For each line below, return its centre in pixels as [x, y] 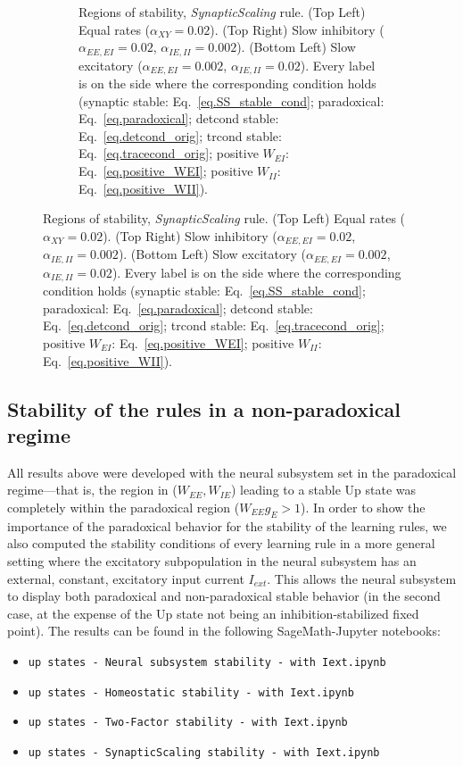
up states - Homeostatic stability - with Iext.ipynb [191, 692]
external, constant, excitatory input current [126, 578]
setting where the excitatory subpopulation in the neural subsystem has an [212, 560]
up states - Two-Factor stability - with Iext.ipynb [188, 723]
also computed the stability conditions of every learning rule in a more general [221, 543]
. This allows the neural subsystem [362, 578]
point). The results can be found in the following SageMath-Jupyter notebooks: [224, 631]
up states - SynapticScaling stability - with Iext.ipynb [204, 752]
